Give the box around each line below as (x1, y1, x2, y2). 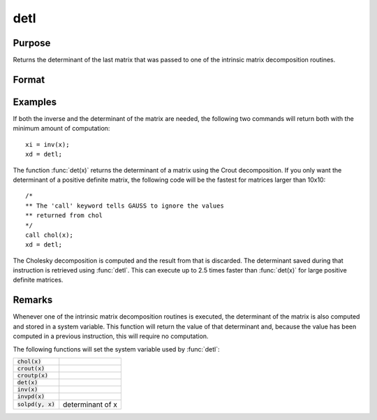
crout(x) (17, 364, 45, 372)
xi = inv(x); (25, 140, 70, 148)
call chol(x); (25, 231, 73, 239)
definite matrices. (13, 276, 64, 284)
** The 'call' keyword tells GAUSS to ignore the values (25, 201, 225, 210)
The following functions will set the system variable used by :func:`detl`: (13, 345, 220, 353)
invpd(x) (17, 392, 45, 400)
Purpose (13, 37, 51, 49)
